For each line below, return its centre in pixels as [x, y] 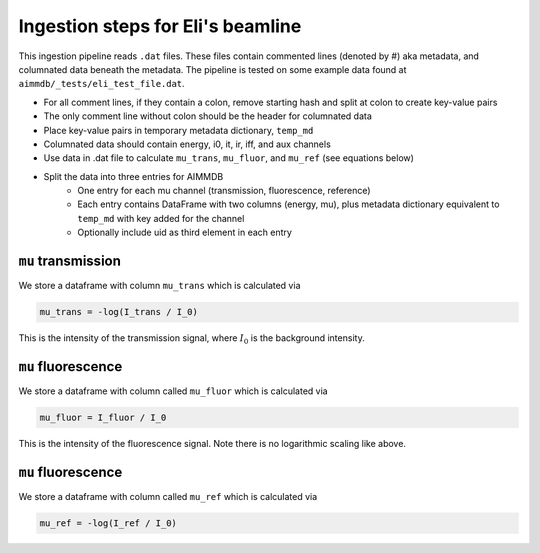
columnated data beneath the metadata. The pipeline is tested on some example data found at [212, 69]
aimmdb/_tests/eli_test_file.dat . [101, 84]
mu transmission [70, 261]
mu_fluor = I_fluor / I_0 [103, 417]
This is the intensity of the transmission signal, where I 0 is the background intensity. [191, 339]
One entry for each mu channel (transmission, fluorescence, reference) [224, 191]
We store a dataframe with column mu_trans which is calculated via [159, 286]
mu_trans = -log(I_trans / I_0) [119, 312]
